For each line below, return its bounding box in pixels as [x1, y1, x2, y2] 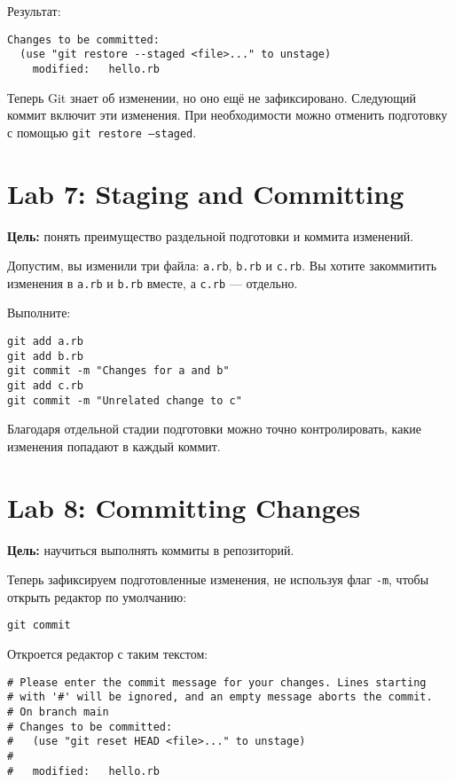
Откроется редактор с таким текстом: [7, 645, 208, 663]
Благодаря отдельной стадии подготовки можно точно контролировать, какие [7, 419, 421, 438]
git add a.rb [7, 335, 83, 348]
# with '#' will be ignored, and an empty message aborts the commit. [7, 691, 433, 704]
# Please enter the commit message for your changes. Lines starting [7, 676, 427, 689]
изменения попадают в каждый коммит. [7, 436, 221, 455]
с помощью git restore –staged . [7, 122, 197, 141]
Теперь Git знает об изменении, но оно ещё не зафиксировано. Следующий [7, 88, 417, 106]
